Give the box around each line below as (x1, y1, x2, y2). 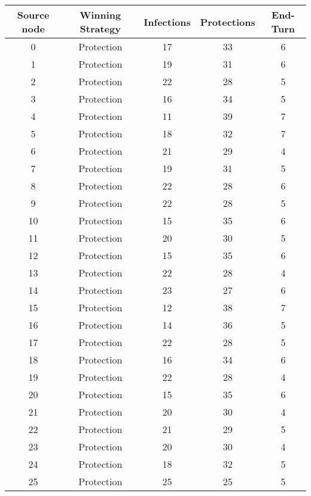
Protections (200, 14, 255, 29)
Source (17, 8, 50, 22)
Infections (144, 14, 191, 29)
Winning (80, 8, 121, 22)
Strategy (80, 22, 121, 35)
